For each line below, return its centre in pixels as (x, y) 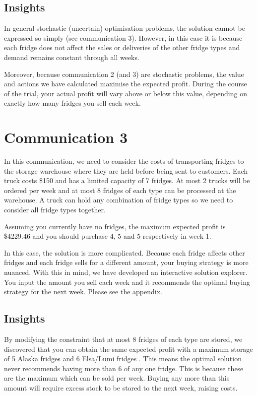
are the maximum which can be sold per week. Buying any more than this (117, 378)
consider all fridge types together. (55, 210)
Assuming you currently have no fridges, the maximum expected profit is (115, 226)
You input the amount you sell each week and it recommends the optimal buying (127, 282)
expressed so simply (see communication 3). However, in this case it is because (123, 37)
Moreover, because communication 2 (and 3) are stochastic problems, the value (124, 74)
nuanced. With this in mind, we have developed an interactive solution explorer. (126, 272)
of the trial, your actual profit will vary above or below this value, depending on (126, 93)
